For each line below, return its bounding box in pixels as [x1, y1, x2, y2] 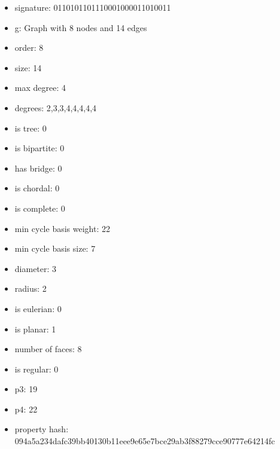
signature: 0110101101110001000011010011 [14, 1, 171, 13]
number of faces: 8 [14, 343, 82, 355]
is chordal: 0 [14, 182, 60, 194]
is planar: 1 [14, 322, 56, 335]
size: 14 [14, 61, 42, 74]
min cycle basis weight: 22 [14, 222, 110, 234]
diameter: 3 [14, 262, 57, 274]
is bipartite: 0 [14, 142, 65, 154]
